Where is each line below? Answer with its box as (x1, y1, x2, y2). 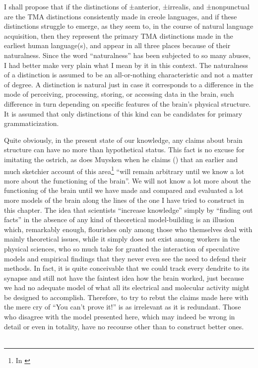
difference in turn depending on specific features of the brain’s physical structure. (4, 98, 251, 109)
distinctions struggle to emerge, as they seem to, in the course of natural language (4, 21, 254, 31)
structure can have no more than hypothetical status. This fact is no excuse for (4, 144, 245, 155)
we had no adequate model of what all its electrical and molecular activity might (4, 282, 250, 293)
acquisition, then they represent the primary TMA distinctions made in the (4, 30, 233, 41)
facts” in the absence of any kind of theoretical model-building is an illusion (4, 214, 234, 225)
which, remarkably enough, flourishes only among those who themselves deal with (4, 224, 253, 234)
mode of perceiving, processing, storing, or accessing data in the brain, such (4, 89, 234, 99)
